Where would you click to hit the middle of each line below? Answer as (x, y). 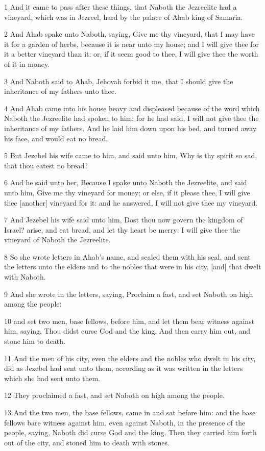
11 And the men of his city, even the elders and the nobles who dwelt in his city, (130, 358)
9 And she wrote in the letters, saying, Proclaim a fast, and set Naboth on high (129, 294)
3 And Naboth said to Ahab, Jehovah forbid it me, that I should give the (119, 81)
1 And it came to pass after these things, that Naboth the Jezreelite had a (121, 7)
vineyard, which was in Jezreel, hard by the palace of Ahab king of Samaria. (124, 17)
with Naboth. (25, 277)
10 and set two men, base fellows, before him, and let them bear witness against (129, 321)
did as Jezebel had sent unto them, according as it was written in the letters (124, 368)
